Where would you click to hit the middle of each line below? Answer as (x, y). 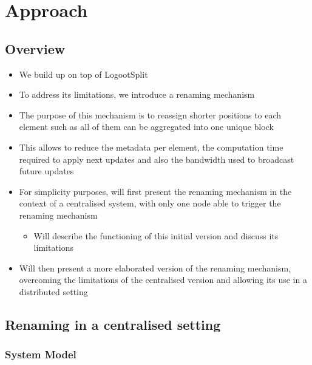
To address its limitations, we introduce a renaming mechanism (137, 94)
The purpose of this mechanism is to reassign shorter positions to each (150, 114)
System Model (41, 354)
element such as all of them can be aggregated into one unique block (146, 127)
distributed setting (53, 291)
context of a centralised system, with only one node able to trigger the (150, 203)
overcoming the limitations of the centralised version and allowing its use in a (163, 280)
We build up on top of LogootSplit (83, 74)
